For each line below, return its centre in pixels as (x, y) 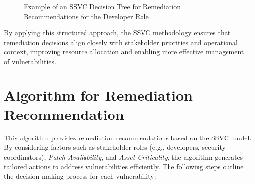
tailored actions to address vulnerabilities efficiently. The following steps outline (124, 166)
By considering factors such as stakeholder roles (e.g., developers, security (115, 147)
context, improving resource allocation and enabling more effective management (124, 52)
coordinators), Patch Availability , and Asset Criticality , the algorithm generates (124, 157)
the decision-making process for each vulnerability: (80, 176)
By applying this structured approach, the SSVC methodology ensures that (117, 33)
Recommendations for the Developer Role (86, 16)
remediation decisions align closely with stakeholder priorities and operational (121, 42)
